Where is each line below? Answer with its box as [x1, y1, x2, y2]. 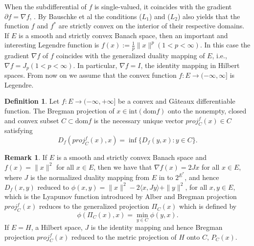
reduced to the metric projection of [71, 231, 177, 242]
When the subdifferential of [4, 1, 87, 11]
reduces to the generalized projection [39, 201, 149, 211]
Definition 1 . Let [4, 96, 60, 106]
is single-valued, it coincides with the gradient [94, 1, 232, 11]
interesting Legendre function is [4, 40, 99, 50]
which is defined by [179, 201, 237, 211]
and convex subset [4, 115, 59, 125]
